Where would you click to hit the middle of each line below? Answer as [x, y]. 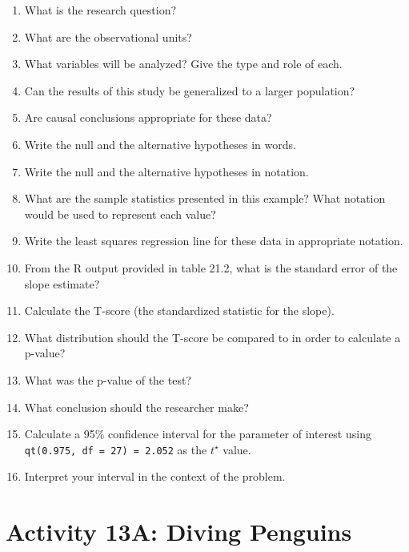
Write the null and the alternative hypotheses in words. [160, 144]
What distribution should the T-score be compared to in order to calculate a [213, 337]
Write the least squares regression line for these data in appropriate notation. [214, 241]
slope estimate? [62, 283]
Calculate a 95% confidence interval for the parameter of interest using [198, 434]
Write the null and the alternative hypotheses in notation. [166, 171]
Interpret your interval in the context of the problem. [155, 476]
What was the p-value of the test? [108, 379]
